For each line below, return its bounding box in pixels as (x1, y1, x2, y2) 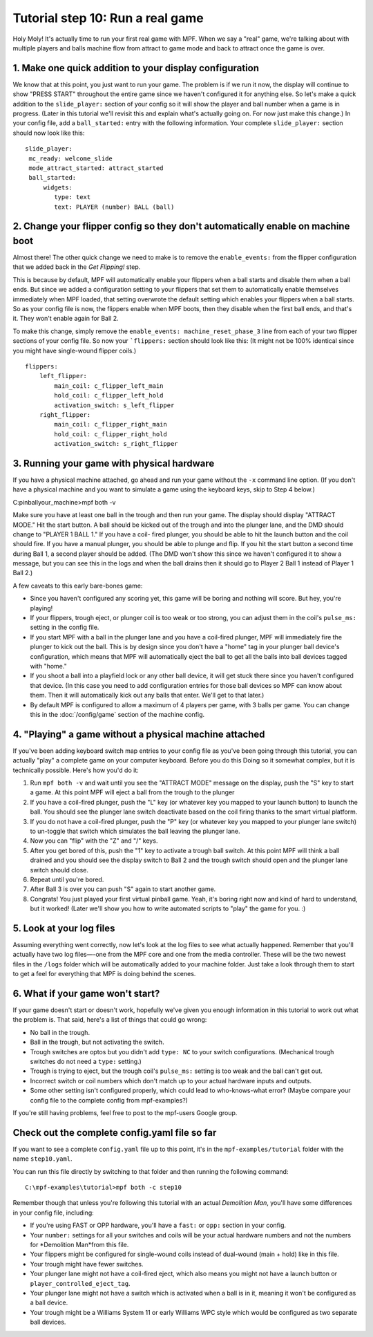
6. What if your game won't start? (12, 988, 160, 999)
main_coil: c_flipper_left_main (54, 382, 164, 390)
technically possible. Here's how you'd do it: (12, 766, 140, 774)
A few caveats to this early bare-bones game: (12, 581, 143, 590)
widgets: (43, 183, 73, 191)
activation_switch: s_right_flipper (54, 440, 179, 448)
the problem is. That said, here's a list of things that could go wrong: (12, 1016, 207, 1024)
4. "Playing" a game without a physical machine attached (12, 728, 265, 740)
